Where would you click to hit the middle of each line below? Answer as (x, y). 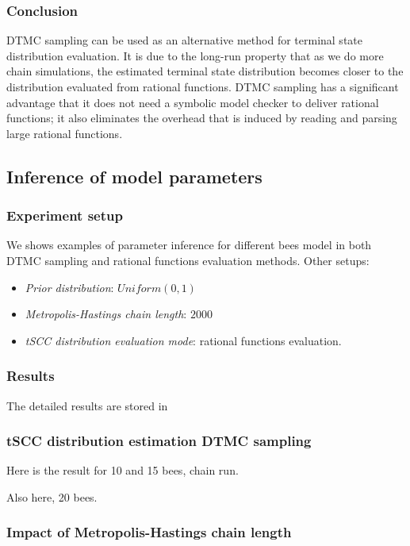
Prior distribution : (69, 287)
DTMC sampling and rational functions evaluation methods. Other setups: (188, 260)
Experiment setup (65, 215)
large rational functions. (65, 133)
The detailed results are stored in (87, 405)
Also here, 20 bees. (52, 496)
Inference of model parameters (134, 176)
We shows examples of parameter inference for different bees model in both (189, 245)
